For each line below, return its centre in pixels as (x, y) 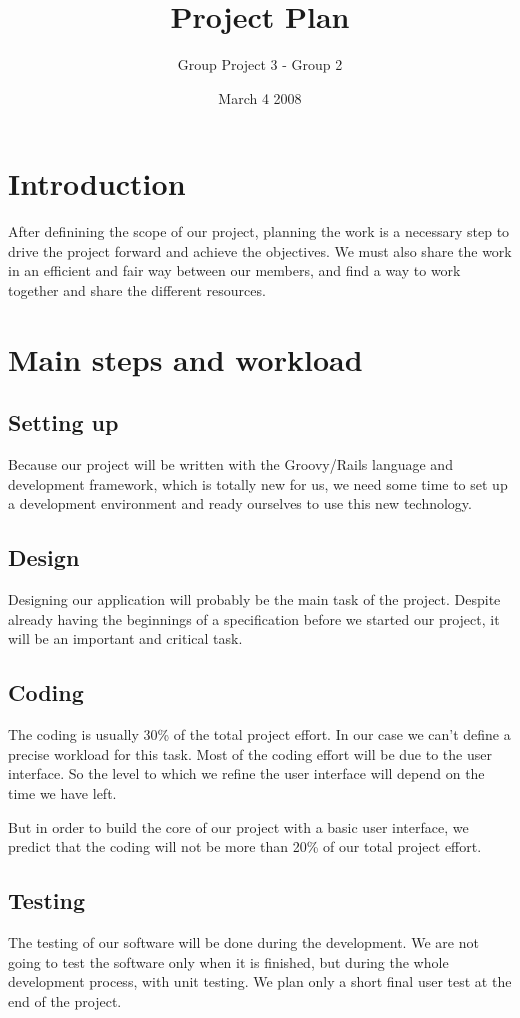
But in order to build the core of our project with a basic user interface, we (238, 826)
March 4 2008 (260, 97)
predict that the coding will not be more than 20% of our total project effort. (245, 846)
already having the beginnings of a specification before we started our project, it (254, 618)
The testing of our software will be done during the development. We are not (243, 941)
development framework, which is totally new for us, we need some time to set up (258, 483)
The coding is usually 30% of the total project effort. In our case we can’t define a (259, 734)
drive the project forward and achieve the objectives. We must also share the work (260, 250)
